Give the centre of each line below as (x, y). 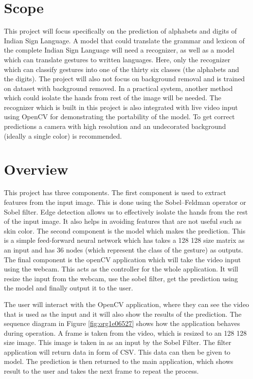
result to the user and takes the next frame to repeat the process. (101, 371)
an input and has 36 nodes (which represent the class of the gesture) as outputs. (124, 249)
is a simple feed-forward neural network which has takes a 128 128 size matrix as (124, 240)
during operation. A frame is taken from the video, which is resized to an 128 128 (125, 333)
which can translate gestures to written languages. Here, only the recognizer (117, 59)
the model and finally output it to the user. (69, 288)
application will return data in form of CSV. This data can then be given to (117, 352)
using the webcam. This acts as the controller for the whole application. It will (121, 269)
